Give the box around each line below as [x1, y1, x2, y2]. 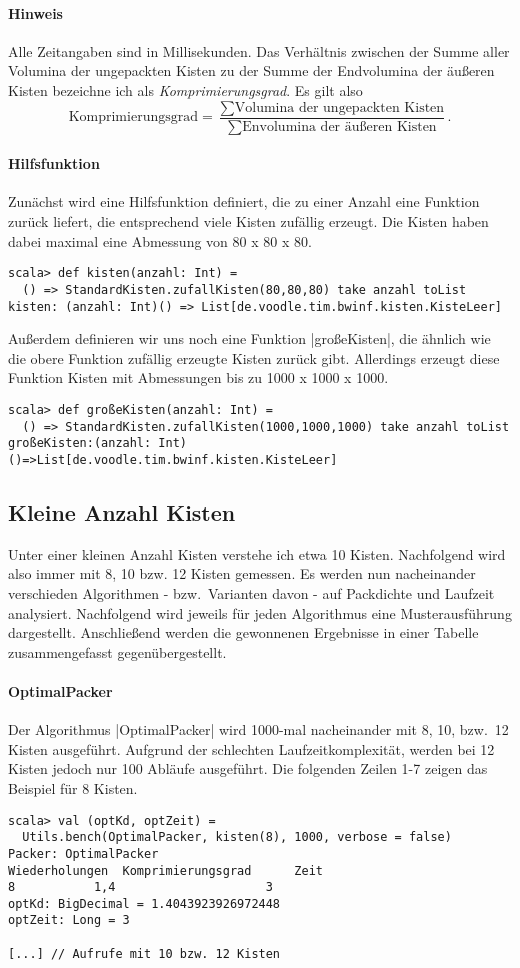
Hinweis [8, 2, 63, 23]
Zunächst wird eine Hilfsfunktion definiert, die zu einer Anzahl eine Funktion [8, 191, 480, 212]
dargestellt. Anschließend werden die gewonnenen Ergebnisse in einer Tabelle [8, 622, 479, 643]
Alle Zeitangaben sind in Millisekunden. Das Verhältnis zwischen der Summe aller [8, 40, 510, 61]
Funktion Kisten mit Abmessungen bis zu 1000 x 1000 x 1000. [8, 367, 389, 388]
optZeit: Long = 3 [8, 913, 130, 928]
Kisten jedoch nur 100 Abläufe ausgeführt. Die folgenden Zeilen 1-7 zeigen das [8, 758, 488, 779]
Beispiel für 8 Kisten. [8, 777, 138, 798]
